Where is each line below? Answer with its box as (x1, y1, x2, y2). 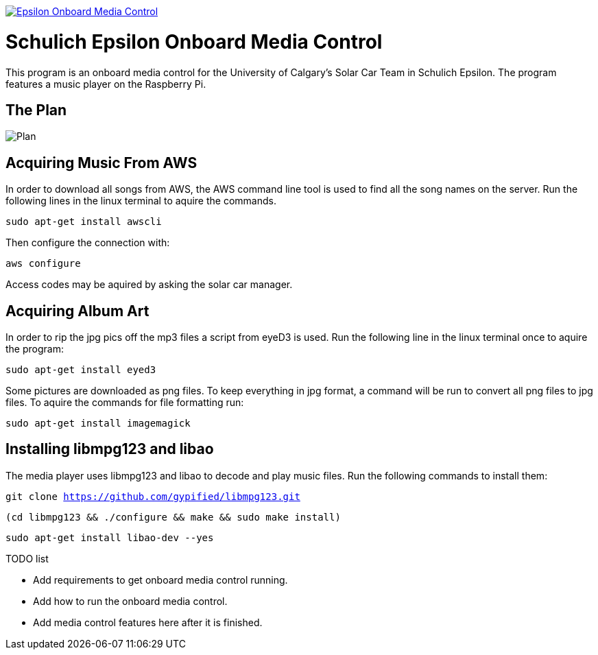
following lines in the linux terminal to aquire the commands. (5, 195, 276, 207)
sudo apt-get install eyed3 (5, 364, 156, 376)
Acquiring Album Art (5, 302, 149, 320)
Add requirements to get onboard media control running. (33, 573, 288, 586)
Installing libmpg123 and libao (5, 440, 214, 458)
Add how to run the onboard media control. (33, 595, 228, 607)
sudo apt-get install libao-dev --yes (5, 532, 214, 543)
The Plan (5, 101, 67, 119)
